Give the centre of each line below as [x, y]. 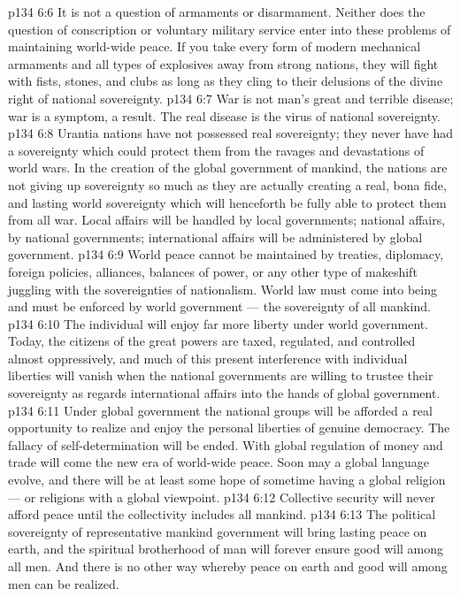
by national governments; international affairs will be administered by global [215, 237]
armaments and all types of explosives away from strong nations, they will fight [223, 63]
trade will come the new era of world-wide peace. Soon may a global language [219, 462]
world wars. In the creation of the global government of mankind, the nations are [228, 168]
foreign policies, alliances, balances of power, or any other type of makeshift [213, 271]
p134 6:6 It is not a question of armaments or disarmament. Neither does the [217, 11]
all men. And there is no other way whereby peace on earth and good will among [228, 566]
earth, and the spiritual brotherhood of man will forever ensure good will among [226, 549]
